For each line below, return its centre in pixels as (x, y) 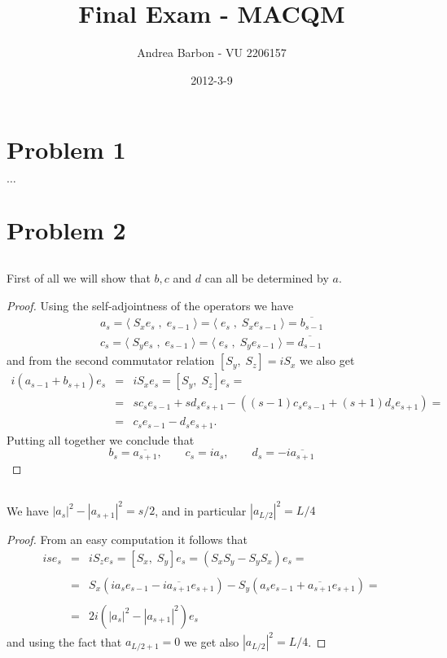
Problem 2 (66, 230)
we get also (211, 641)
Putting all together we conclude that (101, 439)
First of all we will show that (79, 278)
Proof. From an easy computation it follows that (127, 540)
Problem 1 (66, 149)
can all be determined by (267, 278)
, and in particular (201, 510)
